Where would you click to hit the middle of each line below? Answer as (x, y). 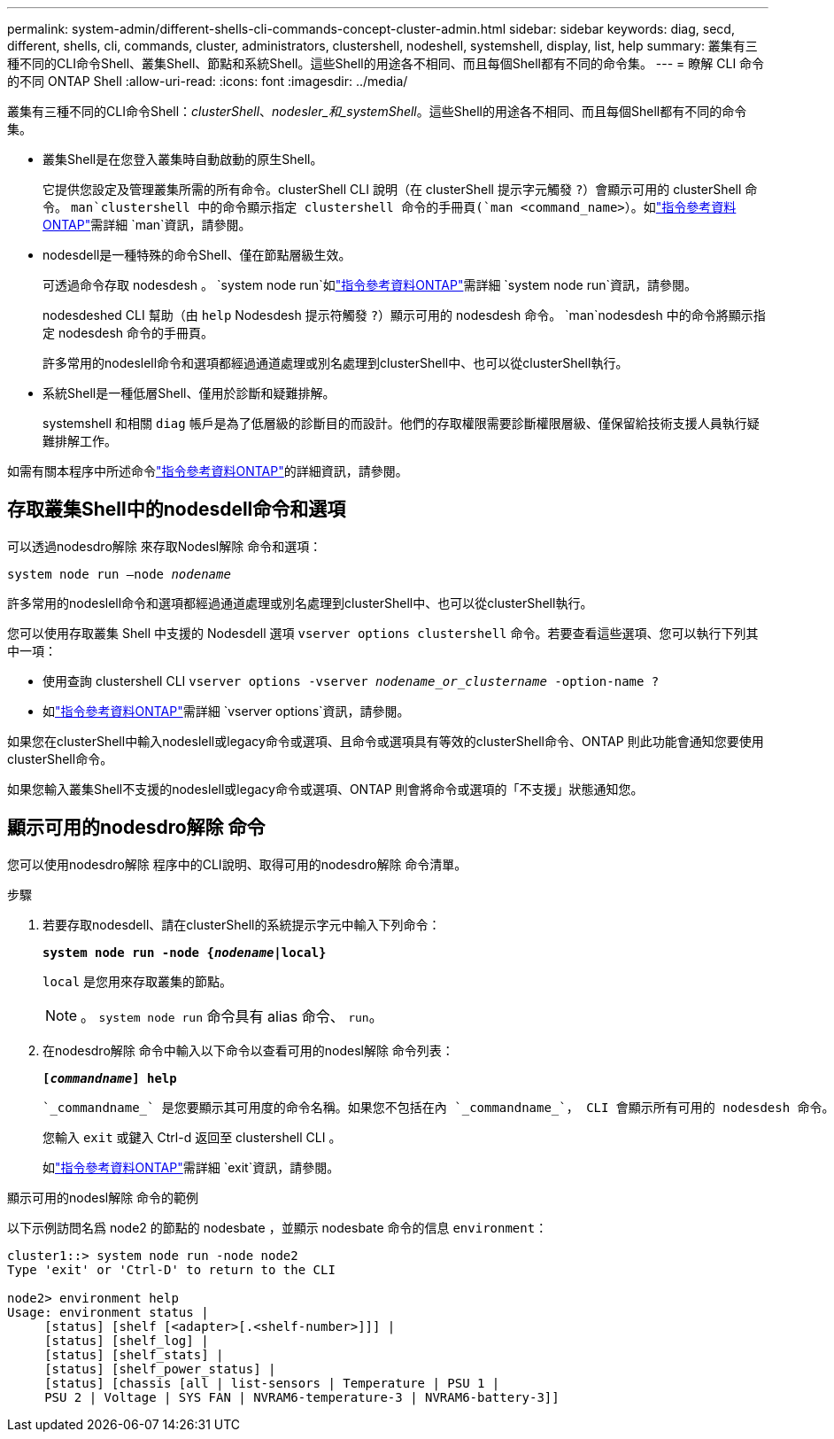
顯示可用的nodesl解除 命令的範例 (103, 1197)
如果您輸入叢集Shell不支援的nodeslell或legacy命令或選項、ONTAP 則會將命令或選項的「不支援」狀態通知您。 (325, 789)
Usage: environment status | (108, 1312)
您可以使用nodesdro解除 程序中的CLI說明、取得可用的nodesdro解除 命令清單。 (237, 864)
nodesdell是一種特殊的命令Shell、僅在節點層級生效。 (197, 255)
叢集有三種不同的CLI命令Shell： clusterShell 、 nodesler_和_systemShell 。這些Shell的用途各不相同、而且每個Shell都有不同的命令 (377, 111)
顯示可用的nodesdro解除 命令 (136, 828)
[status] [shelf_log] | (127, 1340)
